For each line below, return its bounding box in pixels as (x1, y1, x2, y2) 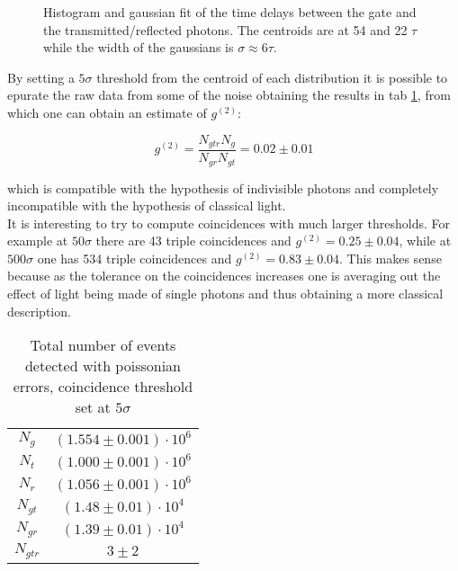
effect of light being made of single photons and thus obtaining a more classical (7, 284, 444, 303)
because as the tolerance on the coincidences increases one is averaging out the (7, 266, 441, 285)
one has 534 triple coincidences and (37, 248, 232, 267)
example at (7, 231, 68, 250)
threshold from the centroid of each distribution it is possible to (96, 67, 448, 86)
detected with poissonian (24, 355, 181, 377)
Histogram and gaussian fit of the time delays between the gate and (43, 3, 417, 21)
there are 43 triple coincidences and (95, 231, 292, 250)
